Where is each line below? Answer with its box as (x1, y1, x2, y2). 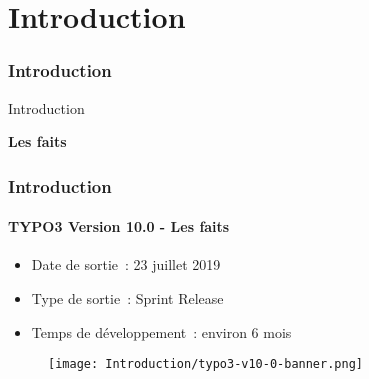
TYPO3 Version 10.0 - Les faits (8, 216, 230, 237)
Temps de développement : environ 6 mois (31, 321, 292, 342)
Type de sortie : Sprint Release (31, 288, 224, 309)
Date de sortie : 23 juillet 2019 (31, 254, 221, 275)
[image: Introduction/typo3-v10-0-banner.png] (48, 357, 363, 372)
